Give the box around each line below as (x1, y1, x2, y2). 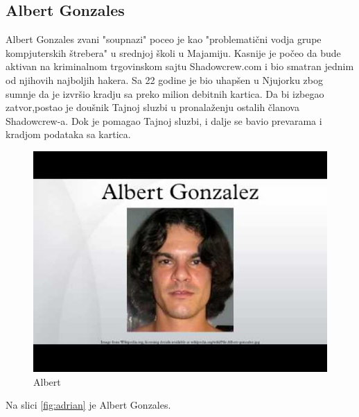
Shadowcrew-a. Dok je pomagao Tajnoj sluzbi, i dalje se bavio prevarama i (6, 113, 322, 128)
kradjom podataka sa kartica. (6, 127, 131, 142)
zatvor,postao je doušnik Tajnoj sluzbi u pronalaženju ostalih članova (6, 100, 299, 114)
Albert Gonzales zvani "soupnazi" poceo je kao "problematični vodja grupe (6, 32, 322, 46)
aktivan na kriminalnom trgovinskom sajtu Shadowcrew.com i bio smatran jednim (6, 59, 354, 74)
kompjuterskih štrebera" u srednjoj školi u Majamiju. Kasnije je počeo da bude (6, 45, 341, 60)
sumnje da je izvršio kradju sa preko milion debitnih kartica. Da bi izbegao (6, 86, 324, 101)
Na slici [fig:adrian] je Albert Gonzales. (6, 398, 171, 412)
